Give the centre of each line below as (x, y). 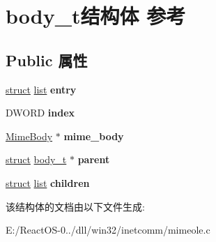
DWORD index (40, 113)
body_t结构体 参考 (96, 16)
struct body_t (36, 159)
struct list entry (41, 89)
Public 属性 (47, 60)
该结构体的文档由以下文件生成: (75, 206)
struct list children (48, 182)
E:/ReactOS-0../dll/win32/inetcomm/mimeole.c (108, 230)
